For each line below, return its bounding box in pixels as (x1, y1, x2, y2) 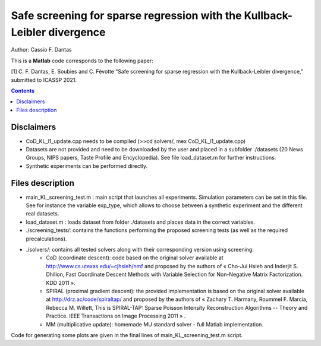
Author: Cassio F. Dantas (11, 46, 72, 53)
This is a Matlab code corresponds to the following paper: (11, 57, 154, 64)
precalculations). (26, 235, 67, 242)
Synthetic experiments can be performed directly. (26, 162, 148, 169)
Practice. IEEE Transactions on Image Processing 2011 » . (46, 312, 186, 320)
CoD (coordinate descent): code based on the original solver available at (46, 254, 224, 261)
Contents (11, 87, 35, 94)
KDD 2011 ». (46, 279, 75, 286)
